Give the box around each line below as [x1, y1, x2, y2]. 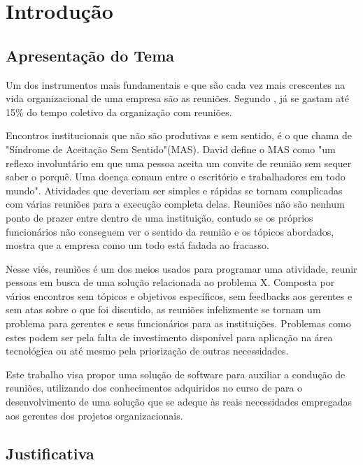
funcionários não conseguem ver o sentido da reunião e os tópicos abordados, [6, 224, 334, 238]
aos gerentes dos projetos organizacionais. [6, 408, 183, 422]
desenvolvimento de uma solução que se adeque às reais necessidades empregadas [6, 394, 352, 409]
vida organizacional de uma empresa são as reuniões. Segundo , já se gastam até [6, 91, 349, 106]
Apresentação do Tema [6, 44, 174, 66]
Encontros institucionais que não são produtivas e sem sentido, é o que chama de [6, 128, 353, 143]
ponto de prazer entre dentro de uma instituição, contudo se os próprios [6, 210, 313, 224]
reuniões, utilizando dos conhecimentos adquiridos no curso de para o [6, 380, 303, 395]
